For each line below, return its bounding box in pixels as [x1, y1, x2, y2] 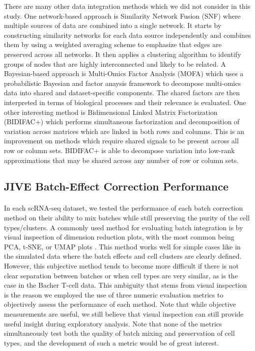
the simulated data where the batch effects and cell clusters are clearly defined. [4, 251, 242, 261]
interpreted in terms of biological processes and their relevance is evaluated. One [4, 97, 246, 107]
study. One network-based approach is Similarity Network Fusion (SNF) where [4, 10, 241, 21]
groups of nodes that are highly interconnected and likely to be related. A [4, 58, 226, 69]
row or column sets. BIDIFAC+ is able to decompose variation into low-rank [4, 145, 235, 155]
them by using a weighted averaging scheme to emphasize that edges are [4, 39, 222, 50]
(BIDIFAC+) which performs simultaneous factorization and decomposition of [4, 116, 240, 127]
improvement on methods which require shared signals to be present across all [4, 135, 239, 146]
